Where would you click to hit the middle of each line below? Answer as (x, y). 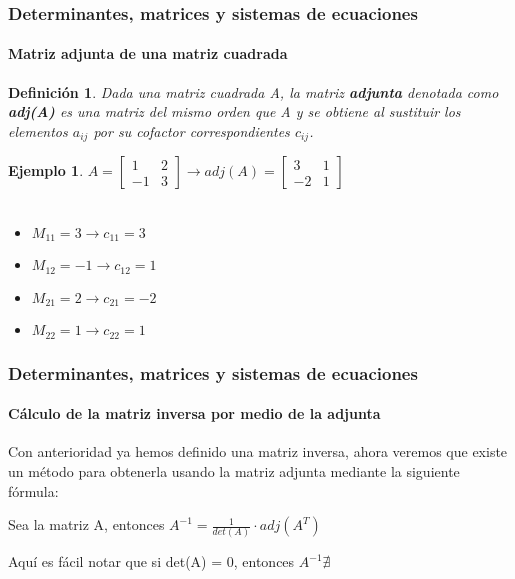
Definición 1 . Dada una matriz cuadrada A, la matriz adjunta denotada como (253, 91)
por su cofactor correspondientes (191, 130)
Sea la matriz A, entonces (86, 524)
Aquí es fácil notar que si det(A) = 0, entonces (151, 561)
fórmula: (33, 490)
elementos (38, 130)
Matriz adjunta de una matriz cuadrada (148, 53)
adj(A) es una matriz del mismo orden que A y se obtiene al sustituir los (234, 111)
